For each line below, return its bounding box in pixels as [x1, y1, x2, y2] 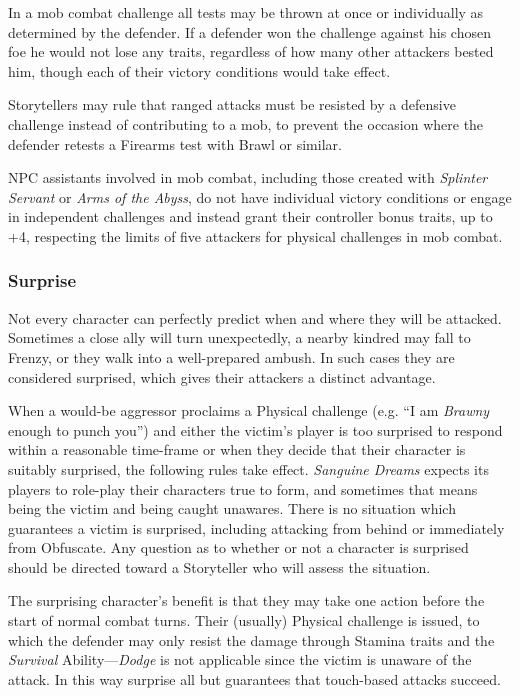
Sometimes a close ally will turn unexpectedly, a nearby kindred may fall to [8, 327, 471, 348]
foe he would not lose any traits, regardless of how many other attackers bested [8, 41, 494, 62]
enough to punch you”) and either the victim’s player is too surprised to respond [8, 419, 503, 440]
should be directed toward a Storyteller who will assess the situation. [8, 556, 431, 577]
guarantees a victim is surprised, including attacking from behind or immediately [8, 517, 505, 538]
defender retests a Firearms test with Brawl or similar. [8, 133, 342, 154]
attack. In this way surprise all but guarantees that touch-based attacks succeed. [8, 668, 501, 689]
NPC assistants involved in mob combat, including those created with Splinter [8, 167, 488, 188]
